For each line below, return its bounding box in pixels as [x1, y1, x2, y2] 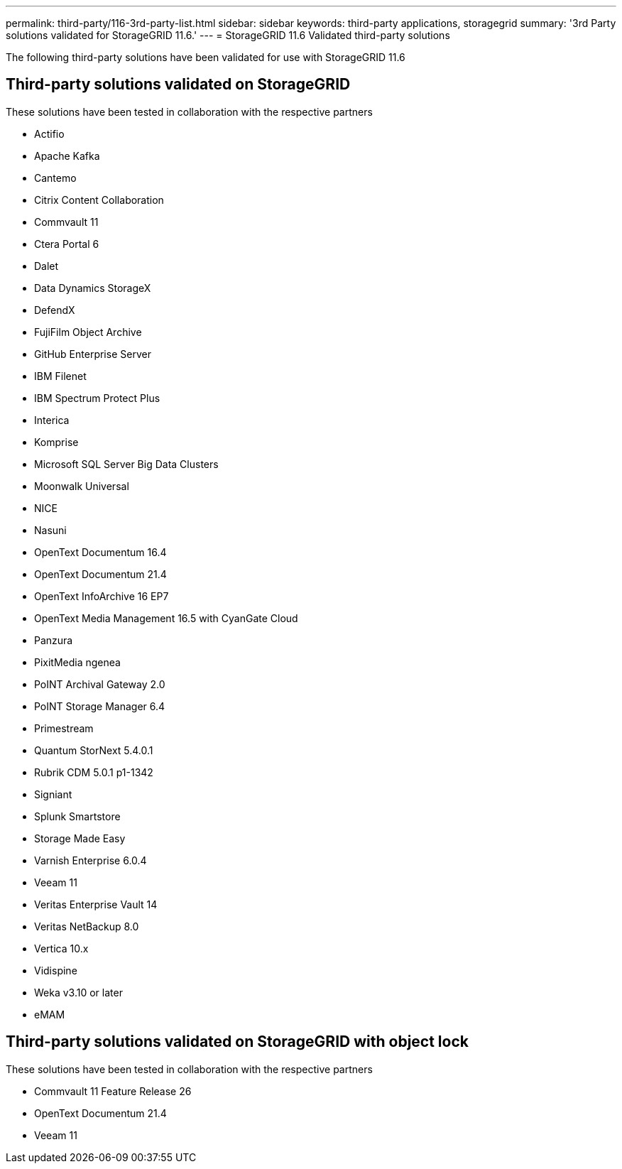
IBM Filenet [34, 369, 87, 382]
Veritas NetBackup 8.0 [34, 920, 139, 933]
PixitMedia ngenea [34, 656, 121, 668]
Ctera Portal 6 [34, 237, 99, 250]
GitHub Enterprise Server [34, 347, 151, 360]
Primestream [34, 722, 94, 734]
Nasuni [34, 523, 67, 536]
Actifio [34, 127, 65, 140]
